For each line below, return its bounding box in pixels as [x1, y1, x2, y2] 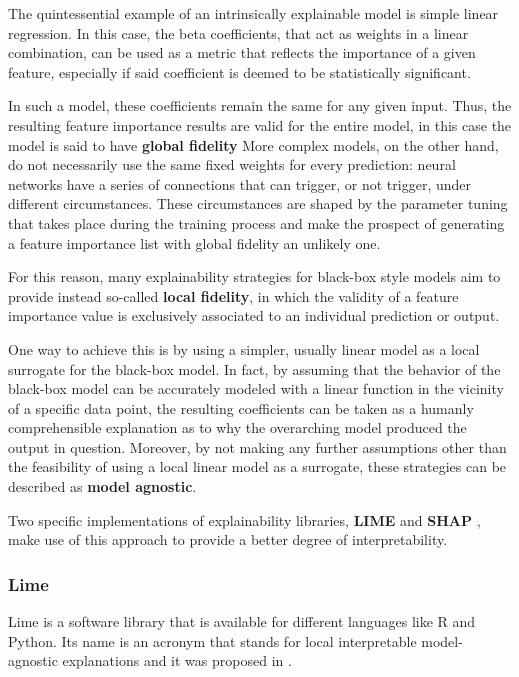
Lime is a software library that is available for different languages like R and [8, 611, 476, 632]
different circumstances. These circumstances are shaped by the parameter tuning [8, 193, 508, 214]
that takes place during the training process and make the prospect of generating [8, 212, 505, 233]
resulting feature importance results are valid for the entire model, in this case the [8, 114, 512, 135]
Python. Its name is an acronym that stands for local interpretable [8, 630, 417, 651]
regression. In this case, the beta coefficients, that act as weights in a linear [8, 22, 469, 43]
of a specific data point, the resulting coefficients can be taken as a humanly [8, 397, 474, 418]
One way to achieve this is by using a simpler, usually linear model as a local [8, 338, 480, 359]
